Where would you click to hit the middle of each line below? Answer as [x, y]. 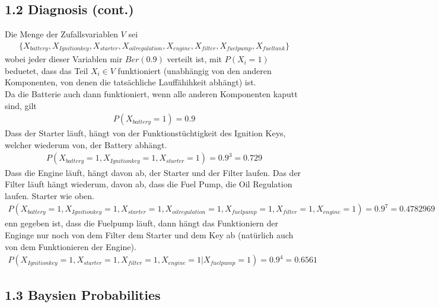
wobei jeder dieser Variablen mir [64, 59]
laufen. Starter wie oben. [50, 195]
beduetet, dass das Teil [47, 70]
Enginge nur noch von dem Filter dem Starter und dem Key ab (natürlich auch [149, 234]
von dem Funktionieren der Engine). [71, 246]
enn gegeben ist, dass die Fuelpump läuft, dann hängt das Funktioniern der [141, 223]
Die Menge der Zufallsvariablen [61, 34]
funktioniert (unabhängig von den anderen [195, 70]
